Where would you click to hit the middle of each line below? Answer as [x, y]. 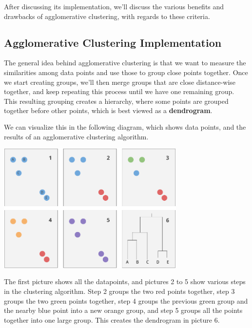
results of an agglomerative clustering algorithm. [76, 136]
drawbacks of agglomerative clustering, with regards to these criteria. [107, 16]
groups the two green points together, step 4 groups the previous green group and [126, 300]
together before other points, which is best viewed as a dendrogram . [108, 110]
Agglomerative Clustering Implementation [113, 42]
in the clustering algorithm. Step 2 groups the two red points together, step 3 [119, 291]
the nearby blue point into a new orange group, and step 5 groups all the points [123, 310]
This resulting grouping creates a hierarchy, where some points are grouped [116, 101]
